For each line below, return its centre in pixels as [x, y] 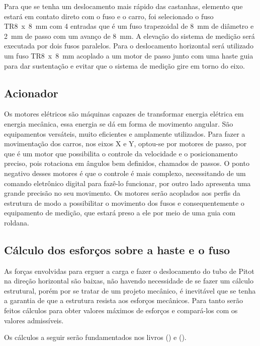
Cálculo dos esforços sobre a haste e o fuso [117, 249]
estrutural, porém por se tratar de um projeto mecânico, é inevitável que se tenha [130, 290]
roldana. [17, 222]
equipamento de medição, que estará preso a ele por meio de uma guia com [120, 213]
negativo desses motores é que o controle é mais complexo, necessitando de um [125, 173]
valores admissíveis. [34, 320]
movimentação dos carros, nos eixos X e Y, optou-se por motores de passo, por [125, 143]
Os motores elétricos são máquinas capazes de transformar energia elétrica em [124, 114]
